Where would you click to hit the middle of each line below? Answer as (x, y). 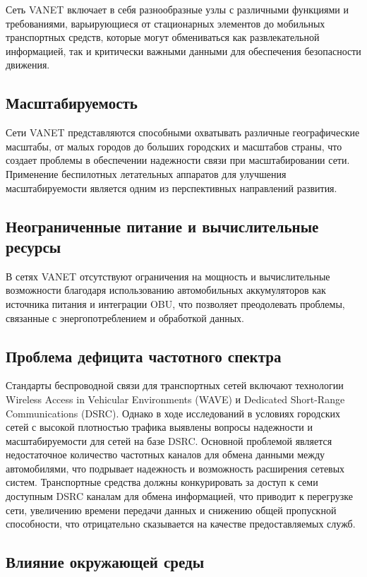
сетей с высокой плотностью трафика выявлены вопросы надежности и (159, 427)
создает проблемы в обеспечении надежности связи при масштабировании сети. (178, 160)
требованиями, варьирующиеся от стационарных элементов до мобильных (166, 23)
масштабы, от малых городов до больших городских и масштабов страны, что (174, 146)
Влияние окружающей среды (105, 562)
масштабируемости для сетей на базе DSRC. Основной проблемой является (169, 440)
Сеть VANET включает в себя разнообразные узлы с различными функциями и (177, 9)
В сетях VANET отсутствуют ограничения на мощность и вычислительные (168, 276)
